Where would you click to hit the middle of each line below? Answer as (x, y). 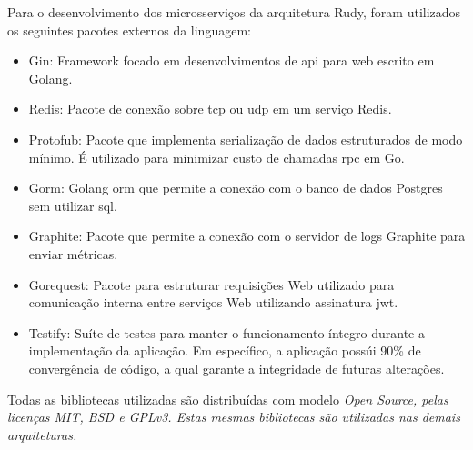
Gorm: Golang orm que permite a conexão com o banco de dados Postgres (236, 188)
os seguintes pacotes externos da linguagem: (129, 30)
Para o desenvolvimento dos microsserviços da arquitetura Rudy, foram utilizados (234, 12)
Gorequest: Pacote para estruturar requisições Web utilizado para (211, 284)
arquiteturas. (42, 434)
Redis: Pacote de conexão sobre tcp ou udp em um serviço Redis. (210, 109)
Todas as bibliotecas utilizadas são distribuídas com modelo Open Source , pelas (228, 399)
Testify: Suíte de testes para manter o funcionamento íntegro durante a (226, 332)
